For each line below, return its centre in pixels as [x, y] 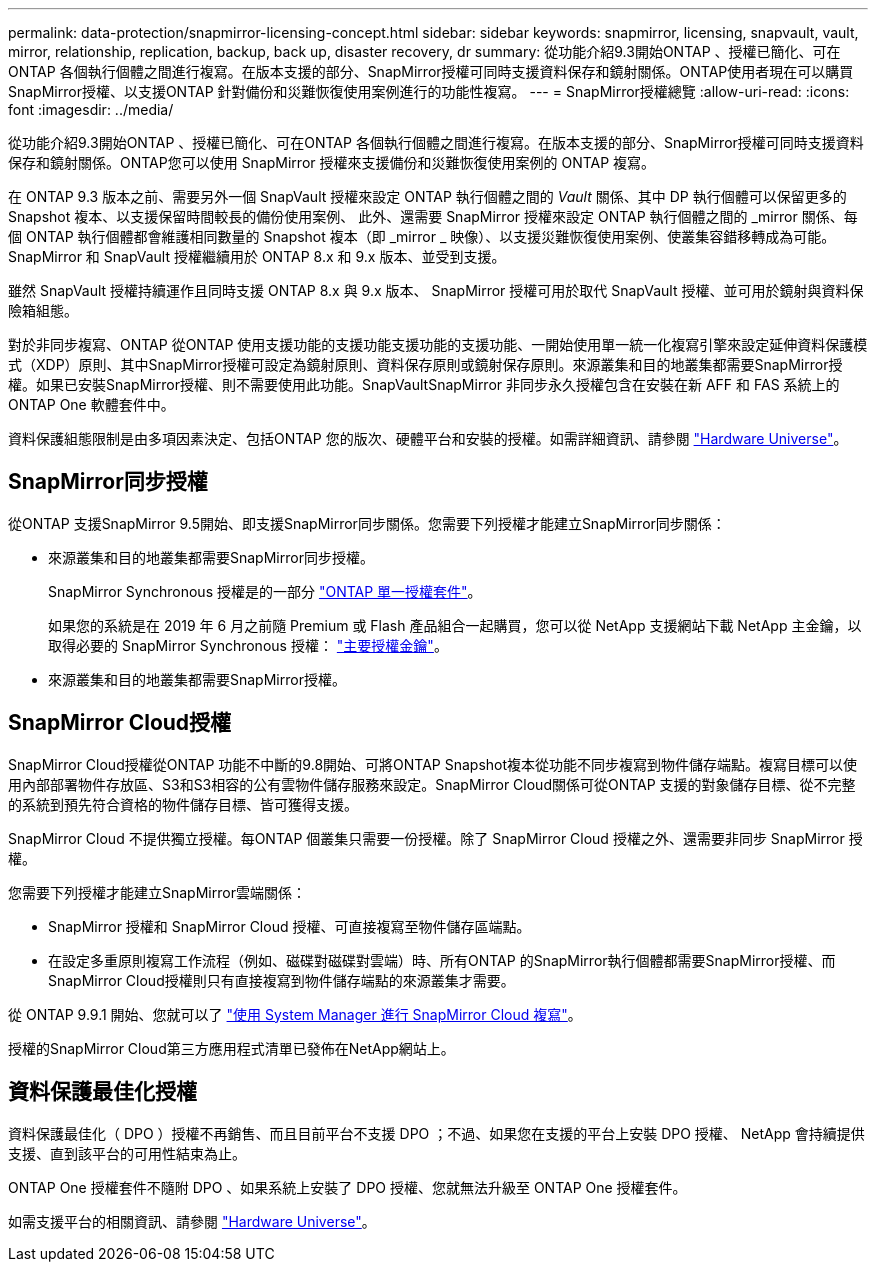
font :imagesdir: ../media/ [91, 109]
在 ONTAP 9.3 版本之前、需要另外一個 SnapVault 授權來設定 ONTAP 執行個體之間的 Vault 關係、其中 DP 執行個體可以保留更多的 [427, 196]
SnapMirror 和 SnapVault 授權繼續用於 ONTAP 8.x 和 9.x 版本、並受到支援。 [257, 256]
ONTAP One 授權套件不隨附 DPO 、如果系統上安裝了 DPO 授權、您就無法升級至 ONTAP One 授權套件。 [347, 1187]
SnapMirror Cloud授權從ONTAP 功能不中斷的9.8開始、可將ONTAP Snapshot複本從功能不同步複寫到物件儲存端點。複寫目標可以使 [433, 764]
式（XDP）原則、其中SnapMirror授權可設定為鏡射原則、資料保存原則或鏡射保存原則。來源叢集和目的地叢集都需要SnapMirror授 [425, 364]
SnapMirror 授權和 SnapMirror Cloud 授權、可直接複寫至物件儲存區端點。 [289, 926]
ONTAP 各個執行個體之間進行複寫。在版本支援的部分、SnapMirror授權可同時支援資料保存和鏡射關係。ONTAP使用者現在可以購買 [431, 71]
